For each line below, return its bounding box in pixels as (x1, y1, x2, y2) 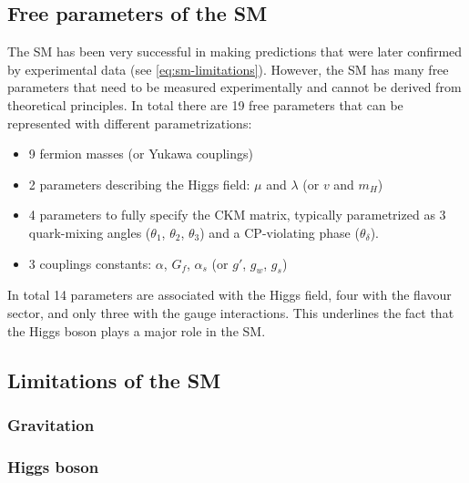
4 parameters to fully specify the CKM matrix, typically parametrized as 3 (28, 205, 446, 224)
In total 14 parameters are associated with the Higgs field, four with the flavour (7, 285, 452, 304)
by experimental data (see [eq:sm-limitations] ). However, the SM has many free (7, 59, 449, 78)
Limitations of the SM (7, 365, 221, 394)
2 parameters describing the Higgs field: (28, 174, 250, 193)
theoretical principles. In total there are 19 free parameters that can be (7, 95, 403, 114)
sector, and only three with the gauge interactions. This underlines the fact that (7, 303, 454, 322)
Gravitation (7, 413, 95, 436)
